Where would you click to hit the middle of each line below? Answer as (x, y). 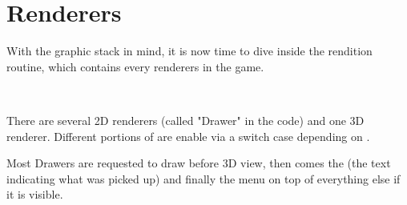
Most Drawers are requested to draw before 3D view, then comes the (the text (199, 163)
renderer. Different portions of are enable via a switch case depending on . (188, 136)
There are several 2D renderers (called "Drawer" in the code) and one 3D (185, 120)
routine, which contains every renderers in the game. (135, 66)
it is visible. (35, 194)
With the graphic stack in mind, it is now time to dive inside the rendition (189, 51)
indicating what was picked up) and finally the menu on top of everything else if (203, 178)
